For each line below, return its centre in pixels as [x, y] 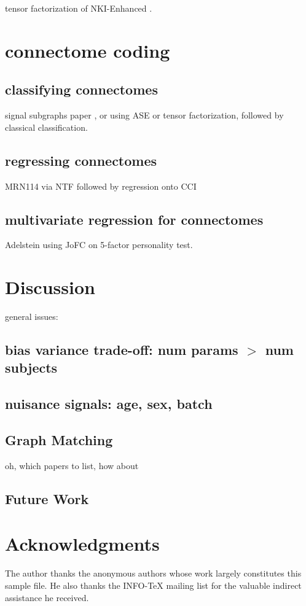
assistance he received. [47, 597]
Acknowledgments [82, 544]
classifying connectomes [81, 89]
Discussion [50, 287]
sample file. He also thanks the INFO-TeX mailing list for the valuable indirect [153, 585]
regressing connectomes [81, 160]
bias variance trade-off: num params [122, 350]
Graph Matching [59, 440]
